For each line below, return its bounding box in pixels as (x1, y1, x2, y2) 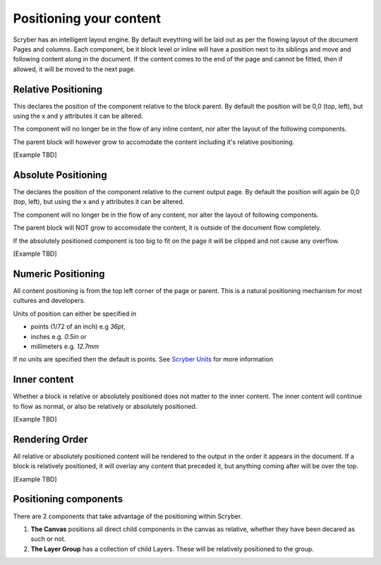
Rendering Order (13, 433, 88, 445)
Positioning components (13, 493, 123, 505)
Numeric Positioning (13, 268, 105, 280)
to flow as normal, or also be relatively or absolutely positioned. (13, 402, 198, 410)
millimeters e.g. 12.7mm (30, 342, 99, 350)
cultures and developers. (13, 297, 86, 305)
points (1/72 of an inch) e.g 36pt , (30, 322, 126, 331)
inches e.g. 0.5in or (30, 332, 87, 340)
